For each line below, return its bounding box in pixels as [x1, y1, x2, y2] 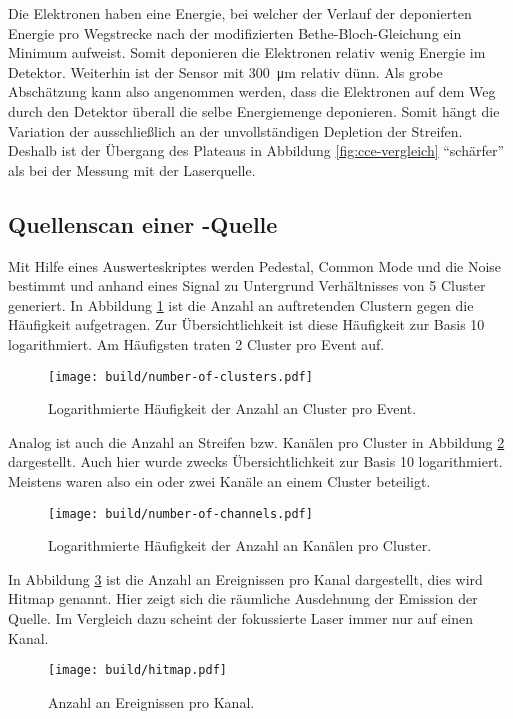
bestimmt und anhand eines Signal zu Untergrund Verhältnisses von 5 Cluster [8, 275, 486, 296]
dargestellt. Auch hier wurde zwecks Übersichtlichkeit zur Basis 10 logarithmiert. [8, 451, 503, 472]
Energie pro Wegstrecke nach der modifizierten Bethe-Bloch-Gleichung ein [8, 22, 462, 43]
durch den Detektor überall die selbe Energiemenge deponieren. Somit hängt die [8, 100, 500, 121]
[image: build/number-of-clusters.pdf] [48, 369, 313, 384]
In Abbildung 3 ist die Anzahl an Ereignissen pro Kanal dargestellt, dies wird [8, 568, 483, 589]
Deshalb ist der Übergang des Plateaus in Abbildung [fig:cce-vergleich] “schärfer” [8, 140, 505, 161]
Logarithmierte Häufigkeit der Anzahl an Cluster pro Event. [48, 398, 417, 419]
